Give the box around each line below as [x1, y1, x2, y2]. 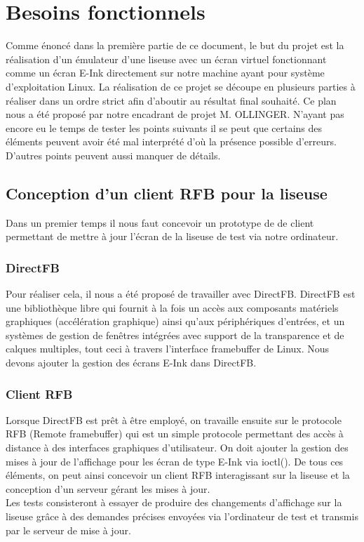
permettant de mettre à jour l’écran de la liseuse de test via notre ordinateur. [6, 229, 339, 244]
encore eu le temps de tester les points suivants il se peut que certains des [6, 120, 323, 135]
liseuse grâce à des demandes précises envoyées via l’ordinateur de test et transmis [6, 509, 358, 524]
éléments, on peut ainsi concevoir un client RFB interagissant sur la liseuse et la [6, 468, 350, 482]
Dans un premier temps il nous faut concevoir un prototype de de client [6, 215, 314, 230]
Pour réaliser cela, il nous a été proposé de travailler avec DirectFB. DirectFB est [6, 286, 356, 301]
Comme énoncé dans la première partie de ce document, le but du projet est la [6, 38, 344, 53]
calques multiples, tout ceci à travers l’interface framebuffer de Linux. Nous [6, 341, 330, 356]
